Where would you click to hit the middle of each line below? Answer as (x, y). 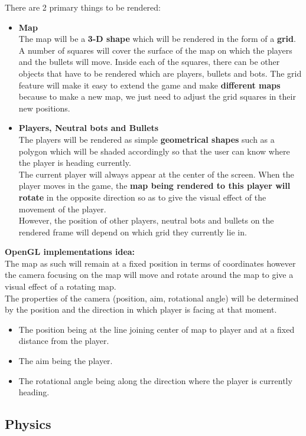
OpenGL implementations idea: (70, 252)
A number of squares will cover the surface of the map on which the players (155, 50)
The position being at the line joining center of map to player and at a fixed (157, 329)
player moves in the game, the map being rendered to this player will (154, 186)
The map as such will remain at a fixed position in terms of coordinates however (150, 263)
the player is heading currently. (75, 163)
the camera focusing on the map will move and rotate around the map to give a (149, 275)
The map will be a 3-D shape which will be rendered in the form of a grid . (157, 39)
